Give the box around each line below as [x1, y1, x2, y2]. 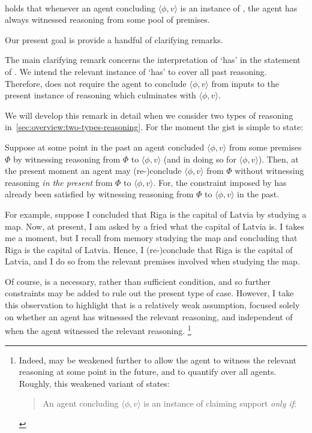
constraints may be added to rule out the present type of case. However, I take [5, 287, 294, 299]
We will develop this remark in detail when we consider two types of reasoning [5, 109, 293, 121]
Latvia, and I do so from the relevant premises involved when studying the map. [5, 255, 300, 267]
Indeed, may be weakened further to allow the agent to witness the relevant [19, 353, 297, 366]
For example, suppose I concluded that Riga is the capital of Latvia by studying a [5, 208, 307, 220]
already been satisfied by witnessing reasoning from [5, 188, 194, 200]
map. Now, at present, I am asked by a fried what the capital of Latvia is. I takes [5, 219, 305, 232]
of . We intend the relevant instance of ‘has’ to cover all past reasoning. [5, 65, 267, 77]
